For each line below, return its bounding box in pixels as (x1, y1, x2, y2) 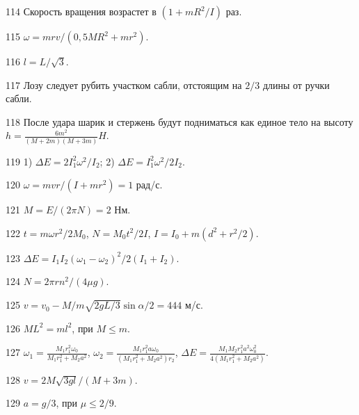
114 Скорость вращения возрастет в (6, 4, 157, 18)
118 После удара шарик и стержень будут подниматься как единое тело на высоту (6, 114, 353, 129)
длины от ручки (262, 77, 330, 92)
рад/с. (136, 177, 163, 192)
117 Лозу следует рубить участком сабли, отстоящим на (6, 77, 242, 92)
